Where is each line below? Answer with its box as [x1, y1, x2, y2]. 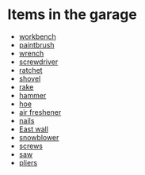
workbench [18, 32, 56, 41]
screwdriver [18, 57, 59, 67]
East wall [18, 124, 49, 134]
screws [18, 141, 43, 150]
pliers [18, 158, 37, 167]
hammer [18, 90, 47, 100]
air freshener [18, 107, 62, 116]
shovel [18, 74, 41, 83]
